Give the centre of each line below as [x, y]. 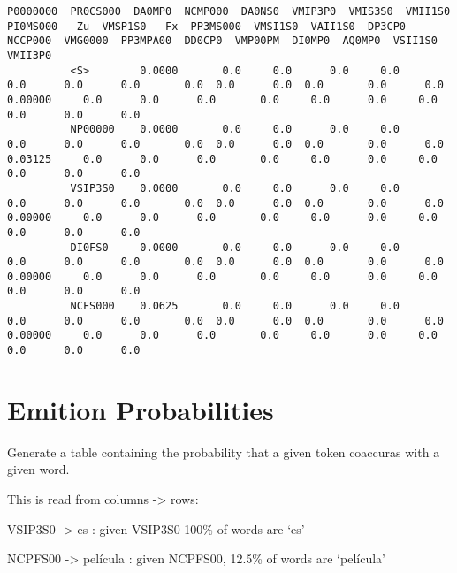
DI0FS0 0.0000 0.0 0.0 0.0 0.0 [235, 247]
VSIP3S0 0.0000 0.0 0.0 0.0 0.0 [235, 188]
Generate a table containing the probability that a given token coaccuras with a [224, 451]
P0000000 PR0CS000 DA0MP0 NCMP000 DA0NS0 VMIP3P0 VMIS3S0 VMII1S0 [229, 11]
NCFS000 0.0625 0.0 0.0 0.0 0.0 [235, 306]
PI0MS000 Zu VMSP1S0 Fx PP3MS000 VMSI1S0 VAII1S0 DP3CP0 [207, 26]
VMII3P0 [30, 55]
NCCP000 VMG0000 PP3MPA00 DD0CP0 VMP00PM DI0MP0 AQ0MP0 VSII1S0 [222, 41]
